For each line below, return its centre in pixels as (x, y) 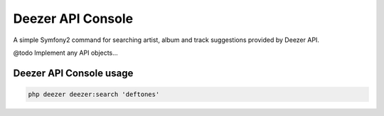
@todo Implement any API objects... (66, 53)
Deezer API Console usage (73, 73)
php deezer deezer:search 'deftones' (94, 94)
